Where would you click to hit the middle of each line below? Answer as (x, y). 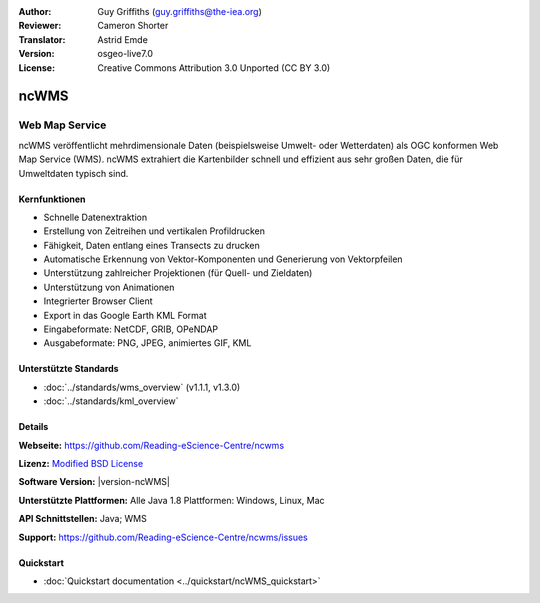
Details (33, 427)
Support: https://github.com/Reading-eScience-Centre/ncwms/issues (163, 537)
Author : (35, 11)
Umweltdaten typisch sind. (73, 173)
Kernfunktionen (52, 199)
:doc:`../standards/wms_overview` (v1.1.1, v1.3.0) (142, 387)
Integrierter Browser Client (98, 301)
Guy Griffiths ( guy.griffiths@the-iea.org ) (179, 11)
